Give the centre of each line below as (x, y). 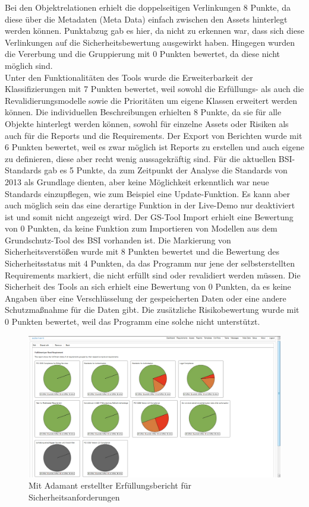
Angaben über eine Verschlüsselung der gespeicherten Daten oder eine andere (146, 298)
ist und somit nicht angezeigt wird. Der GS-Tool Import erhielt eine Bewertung (149, 216)
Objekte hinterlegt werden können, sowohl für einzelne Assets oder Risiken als (147, 123)
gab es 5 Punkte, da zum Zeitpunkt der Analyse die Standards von (166, 170)
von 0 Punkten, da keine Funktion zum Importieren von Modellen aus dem (141, 228)
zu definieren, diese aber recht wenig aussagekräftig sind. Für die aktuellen (141, 158)
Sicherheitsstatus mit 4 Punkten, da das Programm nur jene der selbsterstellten (150, 263)
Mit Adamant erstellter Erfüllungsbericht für (110, 485)
